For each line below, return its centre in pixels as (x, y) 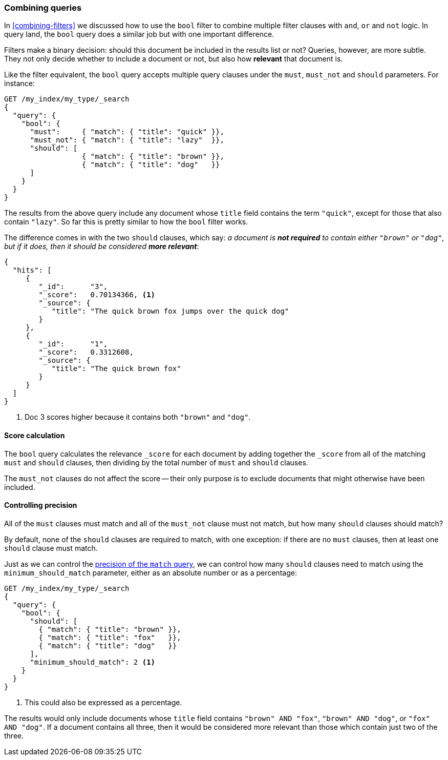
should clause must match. (51, 548)
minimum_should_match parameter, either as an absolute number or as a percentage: (151, 572)
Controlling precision (41, 505)
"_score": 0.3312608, (86, 352)
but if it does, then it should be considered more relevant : (102, 247)
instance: (20, 84)
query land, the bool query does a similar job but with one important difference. (139, 34)
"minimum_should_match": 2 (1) (93, 662)
